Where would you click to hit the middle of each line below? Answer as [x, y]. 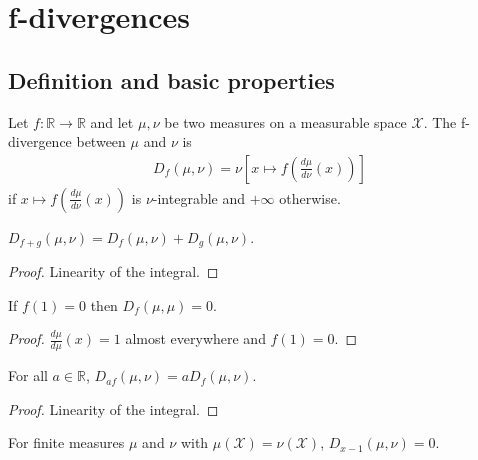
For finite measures [66, 442]
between [101, 141]
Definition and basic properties [171, 79]
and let [112, 121]
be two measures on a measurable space [285, 121]
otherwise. [310, 197]
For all [28, 375]
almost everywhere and [195, 338]
